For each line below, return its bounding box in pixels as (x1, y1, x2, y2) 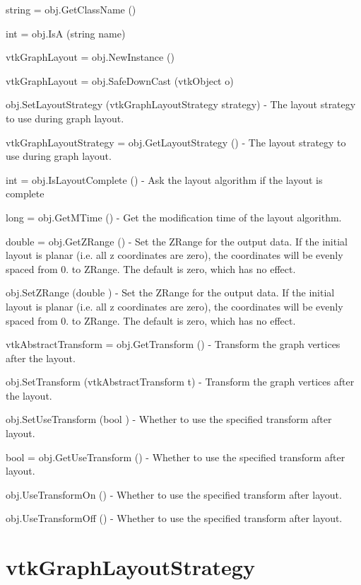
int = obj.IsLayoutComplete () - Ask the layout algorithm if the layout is (6, 172, 323, 187)
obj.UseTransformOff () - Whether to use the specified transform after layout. (6, 511, 343, 526)
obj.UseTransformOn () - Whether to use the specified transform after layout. (6, 487, 342, 502)
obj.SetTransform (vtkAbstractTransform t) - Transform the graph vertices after (6, 374, 355, 389)
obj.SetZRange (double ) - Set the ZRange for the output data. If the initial (6, 285, 335, 300)
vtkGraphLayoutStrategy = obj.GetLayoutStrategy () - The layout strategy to (6, 134, 346, 149)
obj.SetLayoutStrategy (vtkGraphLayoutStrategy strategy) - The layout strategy (6, 97, 356, 112)
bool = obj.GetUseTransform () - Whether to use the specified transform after (6, 449, 345, 464)
